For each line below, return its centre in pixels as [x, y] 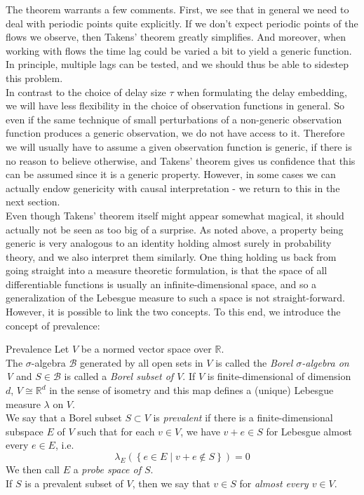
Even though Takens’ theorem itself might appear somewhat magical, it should [175, 215]
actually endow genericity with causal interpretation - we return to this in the [173, 188]
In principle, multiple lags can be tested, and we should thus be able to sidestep [177, 64]
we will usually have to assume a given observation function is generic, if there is [179, 146]
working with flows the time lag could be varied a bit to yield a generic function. [179, 50]
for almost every [274, 483]
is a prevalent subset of [74, 483]
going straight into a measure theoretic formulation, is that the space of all [167, 270]
